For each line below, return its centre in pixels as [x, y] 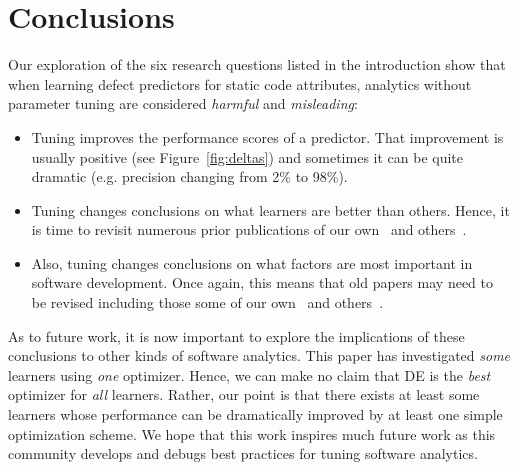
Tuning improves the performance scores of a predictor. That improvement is [267, 136]
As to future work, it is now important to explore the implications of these [236, 335]
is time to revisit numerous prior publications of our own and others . [249, 229]
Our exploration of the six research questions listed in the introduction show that [257, 64]
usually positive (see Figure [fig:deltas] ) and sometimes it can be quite [247, 156]
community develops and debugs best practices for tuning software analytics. [243, 453]
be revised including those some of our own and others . [207, 302]
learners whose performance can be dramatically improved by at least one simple [255, 414]
